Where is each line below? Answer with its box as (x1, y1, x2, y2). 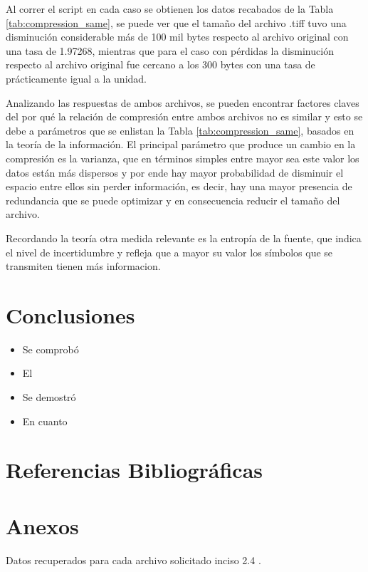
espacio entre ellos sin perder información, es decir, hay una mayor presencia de (6, 179, 352, 194)
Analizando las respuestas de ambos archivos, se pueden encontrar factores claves (6, 95, 359, 110)
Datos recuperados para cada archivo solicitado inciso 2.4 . (6, 552, 261, 567)
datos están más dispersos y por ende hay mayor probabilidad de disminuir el (6, 165, 344, 180)
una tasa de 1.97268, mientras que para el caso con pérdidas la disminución (6, 43, 334, 58)
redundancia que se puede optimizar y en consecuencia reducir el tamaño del (6, 192, 340, 207)
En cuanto (22, 413, 68, 428)
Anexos (6, 511, 79, 540)
